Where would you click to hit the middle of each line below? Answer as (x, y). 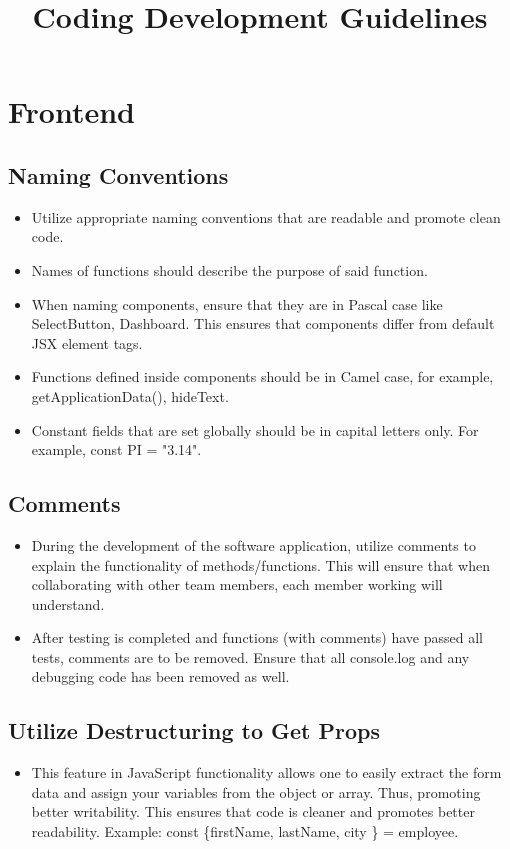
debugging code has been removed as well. (160, 676)
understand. (68, 603)
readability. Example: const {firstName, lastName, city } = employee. (245, 831)
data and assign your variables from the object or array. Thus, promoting (256, 791)
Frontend (72, 111)
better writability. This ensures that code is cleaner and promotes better (253, 811)
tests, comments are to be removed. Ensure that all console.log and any (250, 656)
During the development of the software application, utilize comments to (253, 544)
